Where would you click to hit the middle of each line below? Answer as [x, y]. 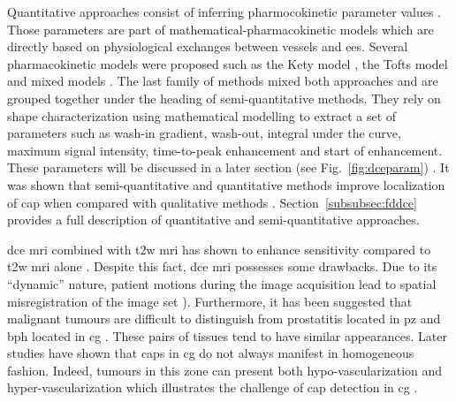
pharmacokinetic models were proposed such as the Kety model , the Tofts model [228, 63]
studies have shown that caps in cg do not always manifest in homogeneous [211, 353]
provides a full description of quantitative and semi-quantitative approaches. [213, 220]
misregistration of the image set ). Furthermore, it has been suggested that [210, 301]
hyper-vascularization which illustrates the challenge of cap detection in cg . [213, 387]
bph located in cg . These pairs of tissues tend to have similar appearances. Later [227, 335]
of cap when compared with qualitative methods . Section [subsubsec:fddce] [212, 202]
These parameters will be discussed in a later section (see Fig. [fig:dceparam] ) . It [228, 167]
